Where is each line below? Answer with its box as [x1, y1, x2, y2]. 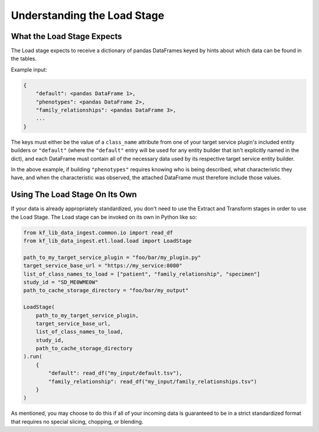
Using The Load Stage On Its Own [11, 190, 137, 200]
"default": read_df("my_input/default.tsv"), [48, 370, 183, 376]
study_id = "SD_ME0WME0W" [23, 278, 99, 285]
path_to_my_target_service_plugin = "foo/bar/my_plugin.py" [23, 254, 201, 261]
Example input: [11, 66, 47, 73]
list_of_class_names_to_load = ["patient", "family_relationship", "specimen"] [23, 271, 261, 277]
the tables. [11, 55, 37, 62]
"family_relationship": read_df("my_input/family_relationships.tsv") [48, 378, 257, 385]
